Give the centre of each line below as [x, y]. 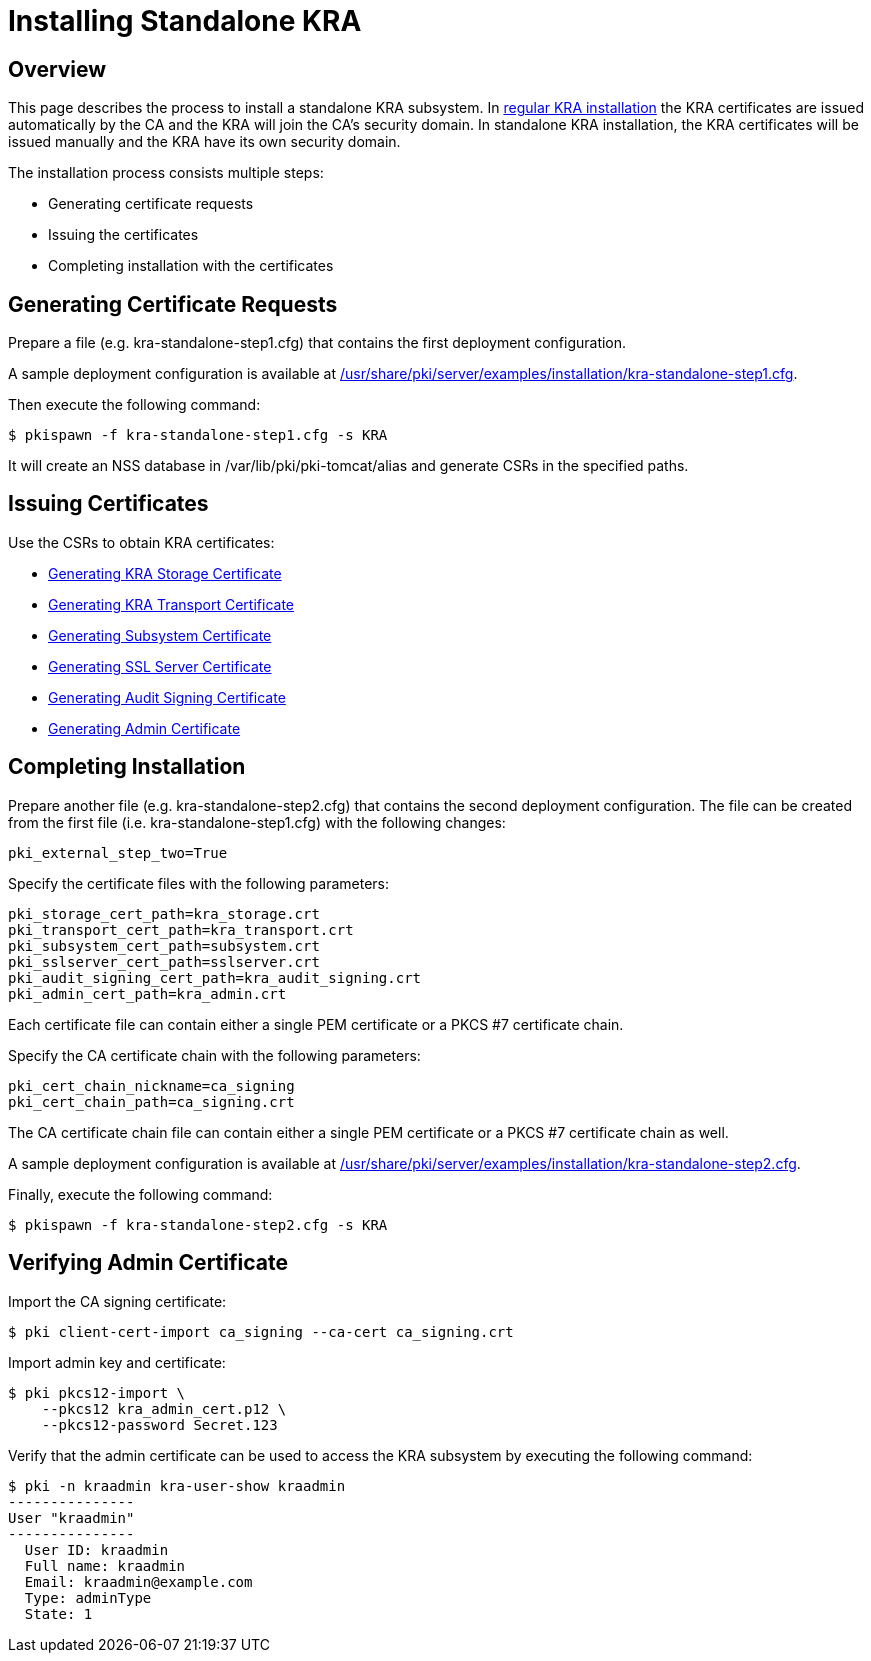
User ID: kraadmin [96, 1549]
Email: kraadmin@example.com [138, 1581]
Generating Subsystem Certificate [160, 635]
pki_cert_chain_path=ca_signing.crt [151, 1101]
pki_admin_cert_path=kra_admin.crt [147, 993]
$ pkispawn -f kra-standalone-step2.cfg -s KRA [198, 1224]
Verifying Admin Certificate [148, 1263]
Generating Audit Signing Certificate [167, 697]
